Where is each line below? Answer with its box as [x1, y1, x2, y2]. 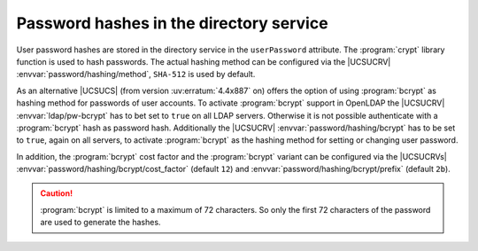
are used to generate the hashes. [40, 217, 161, 228]
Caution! [40, 188, 73, 199]
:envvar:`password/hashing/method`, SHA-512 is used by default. [16, 69, 256, 80]
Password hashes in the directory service [16, 13, 328, 33]
